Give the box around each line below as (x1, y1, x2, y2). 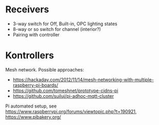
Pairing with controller (12, 31, 60, 38)
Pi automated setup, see (5, 103, 57, 109)
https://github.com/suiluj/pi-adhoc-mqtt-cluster (12, 93, 114, 99)
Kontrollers (5, 50, 54, 61)
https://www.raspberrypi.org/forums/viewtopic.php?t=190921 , (5, 108, 137, 114)
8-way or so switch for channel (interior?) (12, 26, 101, 32)
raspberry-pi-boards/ (12, 82, 58, 88)
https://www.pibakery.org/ (5, 114, 61, 120)
